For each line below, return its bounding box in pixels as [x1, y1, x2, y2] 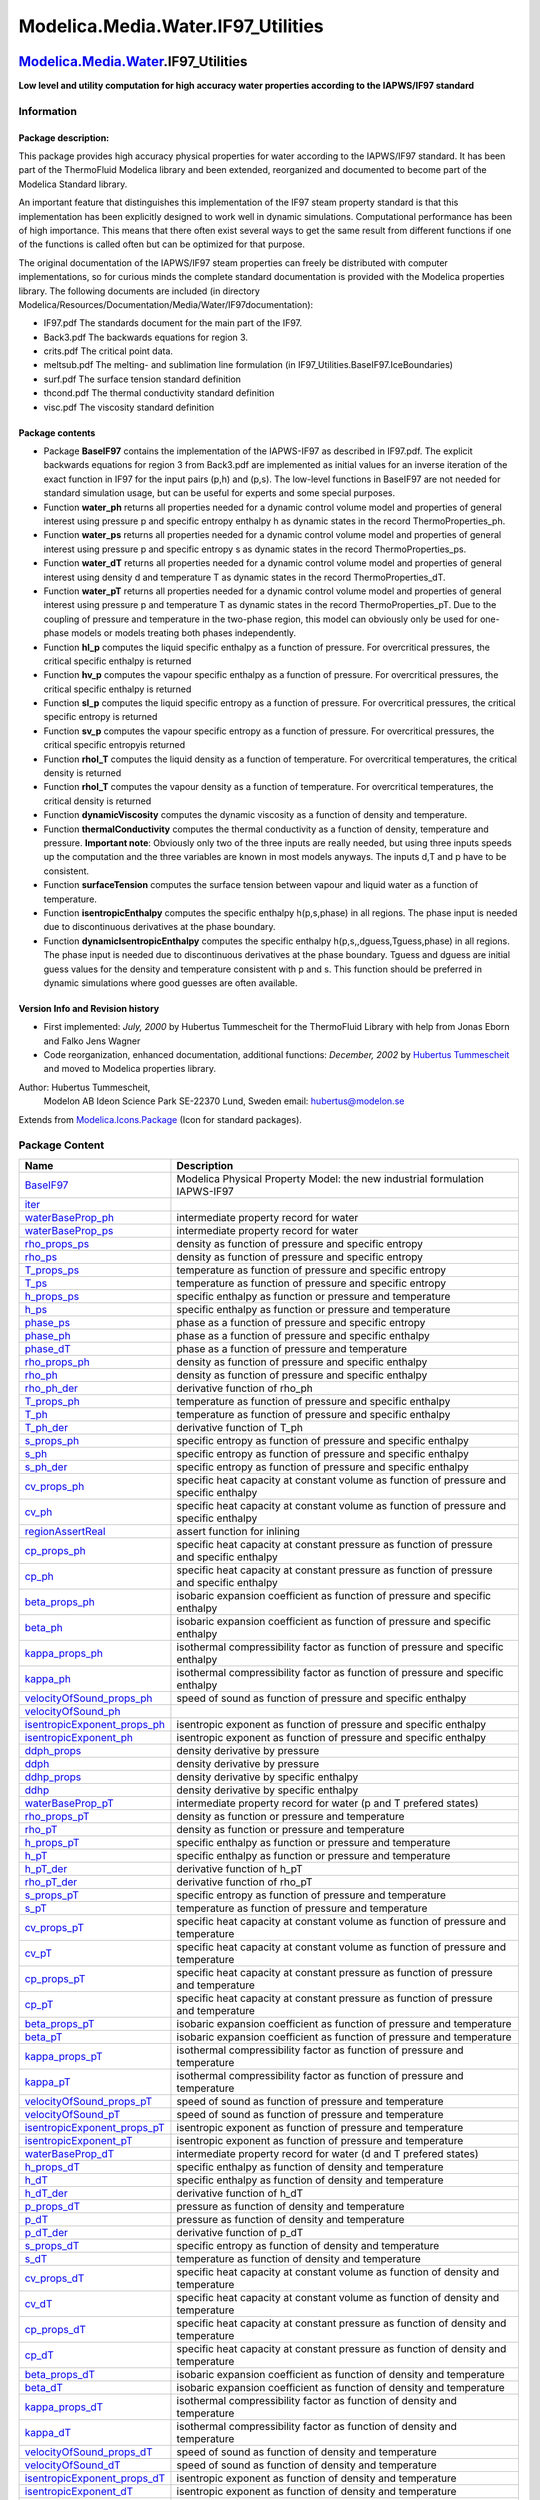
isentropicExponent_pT [24, 2133, 134, 2147]
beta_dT [24, 2380, 64, 2394]
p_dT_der [24, 2225, 69, 2239]
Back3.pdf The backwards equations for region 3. [43, 331, 249, 343]
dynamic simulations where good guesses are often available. [43, 976, 299, 989]
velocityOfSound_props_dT [24, 2445, 154, 2459]
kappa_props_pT [24, 2049, 104, 2063]
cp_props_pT [24, 1971, 86, 1985]
